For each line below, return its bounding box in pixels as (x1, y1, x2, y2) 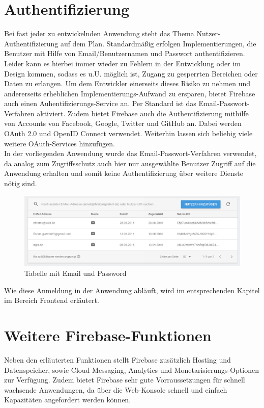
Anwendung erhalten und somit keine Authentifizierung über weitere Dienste (4, 168, 243, 178)
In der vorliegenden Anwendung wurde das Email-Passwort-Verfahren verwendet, (4, 148, 257, 159)
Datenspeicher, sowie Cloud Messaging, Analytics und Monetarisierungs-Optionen (4, 364, 259, 375)
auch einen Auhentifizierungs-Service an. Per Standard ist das (4, 98, 196, 109)
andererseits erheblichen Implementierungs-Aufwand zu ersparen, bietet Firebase (4, 88, 255, 98)
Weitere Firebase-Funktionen (4, 325, 212, 346)
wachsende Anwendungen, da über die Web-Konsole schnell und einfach (4, 384, 227, 395)
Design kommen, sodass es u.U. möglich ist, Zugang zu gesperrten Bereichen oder (4, 68, 258, 79)
